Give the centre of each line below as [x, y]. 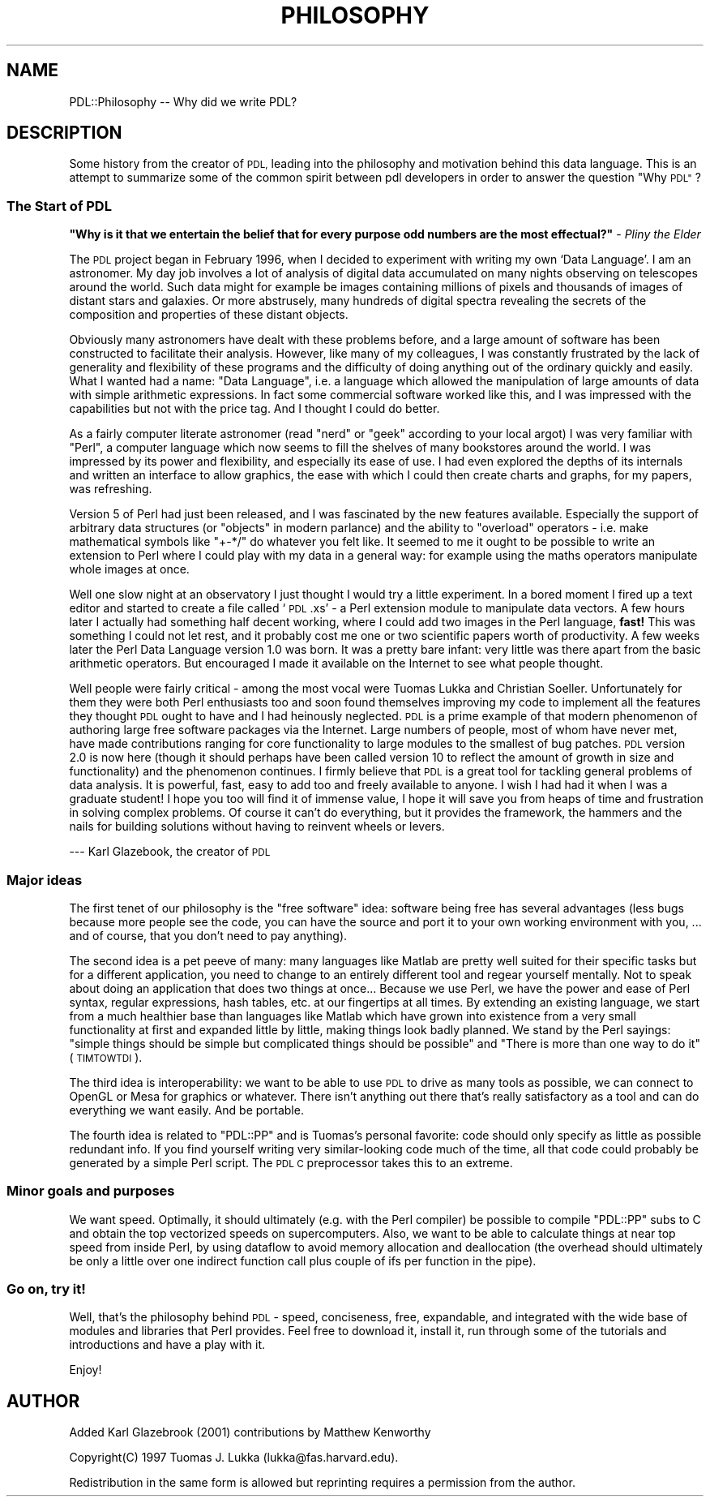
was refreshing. [111, 489]
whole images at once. [129, 569]
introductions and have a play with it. [167, 1345]
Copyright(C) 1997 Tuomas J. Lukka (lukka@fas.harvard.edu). [234, 1458]
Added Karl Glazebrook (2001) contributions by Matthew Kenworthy [250, 1432]
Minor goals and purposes [91, 1191]
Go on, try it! [46, 1289]
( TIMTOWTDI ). [106, 1057]
